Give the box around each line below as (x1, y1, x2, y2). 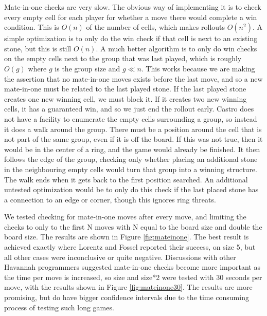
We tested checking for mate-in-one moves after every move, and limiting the (4, 211, 246, 222)
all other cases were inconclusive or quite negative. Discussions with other (4, 251, 236, 262)
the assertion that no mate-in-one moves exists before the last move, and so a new (4, 73, 263, 84)
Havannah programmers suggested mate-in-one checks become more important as (4, 262, 260, 272)
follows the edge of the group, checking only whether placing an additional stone (4, 154, 258, 164)
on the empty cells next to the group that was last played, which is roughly (4, 53, 242, 64)
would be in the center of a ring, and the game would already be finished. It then (4, 143, 260, 154)
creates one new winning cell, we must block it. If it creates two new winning (4, 93, 247, 104)
